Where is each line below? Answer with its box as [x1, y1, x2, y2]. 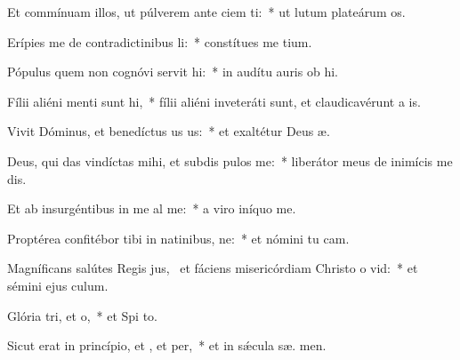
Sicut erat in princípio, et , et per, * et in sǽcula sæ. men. [7, 336, 327, 355]
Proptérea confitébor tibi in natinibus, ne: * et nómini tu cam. [7, 228, 350, 247]
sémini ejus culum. [7, 276, 109, 294]
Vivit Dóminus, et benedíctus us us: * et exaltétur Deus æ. [7, 122, 330, 140]
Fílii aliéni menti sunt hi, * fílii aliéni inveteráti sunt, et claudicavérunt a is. [7, 92, 421, 110]
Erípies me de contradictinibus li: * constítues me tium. [7, 32, 312, 51]
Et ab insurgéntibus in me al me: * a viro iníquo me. [7, 199, 296, 218]
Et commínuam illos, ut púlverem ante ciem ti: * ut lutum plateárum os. [7, 3, 406, 20]
